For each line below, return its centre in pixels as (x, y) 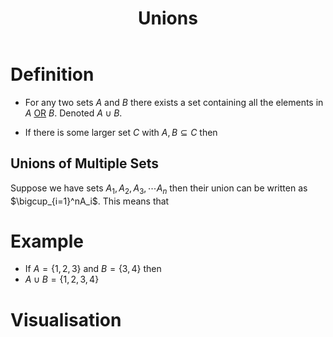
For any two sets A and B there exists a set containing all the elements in (174, 102)
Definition (52, 74)
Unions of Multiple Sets (85, 163)
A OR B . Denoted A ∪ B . (73, 113)
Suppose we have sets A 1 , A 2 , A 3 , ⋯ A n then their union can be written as (159, 189)
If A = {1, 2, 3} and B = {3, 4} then (93, 269)
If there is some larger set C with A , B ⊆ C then (121, 132)
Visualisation (66, 319)
